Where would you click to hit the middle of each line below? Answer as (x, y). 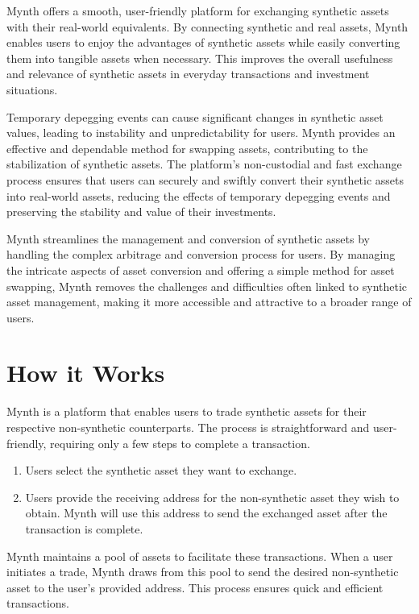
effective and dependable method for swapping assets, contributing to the (187, 148)
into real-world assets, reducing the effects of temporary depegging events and (199, 195)
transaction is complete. (84, 528)
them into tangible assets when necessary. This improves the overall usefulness (200, 58)
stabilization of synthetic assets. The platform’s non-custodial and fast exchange (204, 164)
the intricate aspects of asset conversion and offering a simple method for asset (201, 270)
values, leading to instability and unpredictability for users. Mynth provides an (201, 133)
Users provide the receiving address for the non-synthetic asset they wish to (212, 497)
